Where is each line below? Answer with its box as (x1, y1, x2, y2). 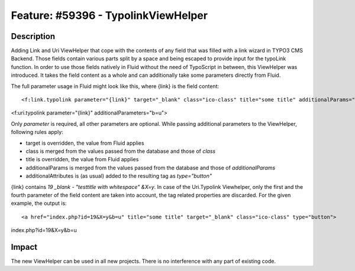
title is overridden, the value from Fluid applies (25, 156, 139, 163)
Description (11, 31, 56, 41)
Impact (11, 242, 38, 252)
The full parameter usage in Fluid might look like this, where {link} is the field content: (11, 83, 219, 90)
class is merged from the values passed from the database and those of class (25, 148, 216, 155)
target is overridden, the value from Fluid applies (25, 139, 144, 146)
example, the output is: (11, 200, 67, 207)
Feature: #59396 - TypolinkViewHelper (11, 9, 208, 22)
